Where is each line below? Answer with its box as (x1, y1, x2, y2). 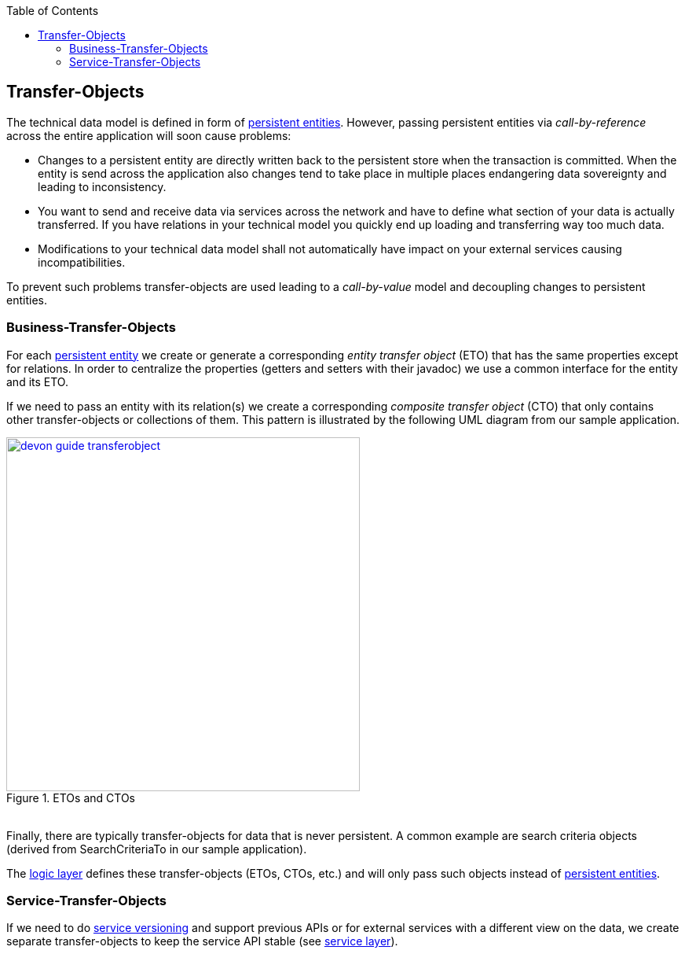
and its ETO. (6, 374, 68, 389)
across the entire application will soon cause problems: (6, 128, 291, 142)
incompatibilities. (38, 255, 126, 269)
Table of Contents (6, 4, 99, 17)
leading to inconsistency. (38, 179, 167, 193)
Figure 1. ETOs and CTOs (6, 790, 135, 805)
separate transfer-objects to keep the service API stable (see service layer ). (6, 934, 398, 948)
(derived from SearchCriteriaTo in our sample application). (6, 842, 307, 856)
